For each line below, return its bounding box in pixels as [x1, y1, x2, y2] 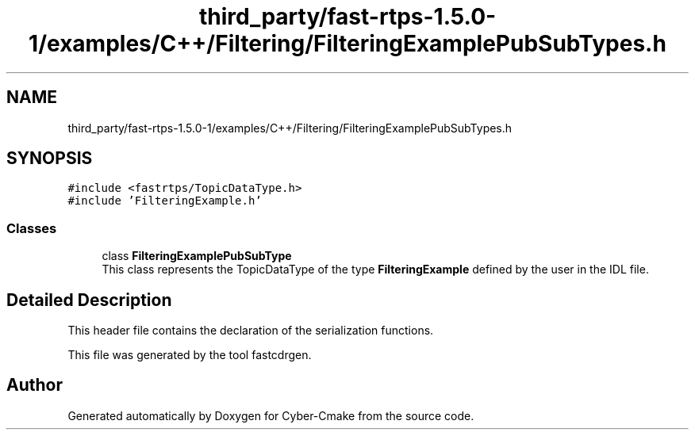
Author [6, 375, 63, 396]
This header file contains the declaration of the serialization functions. [67, 323, 434, 338]
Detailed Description [6, 289, 172, 310]
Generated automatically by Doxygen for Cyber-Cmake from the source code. [67, 408, 474, 423]
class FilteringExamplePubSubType [102, 249, 292, 263]
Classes [6, 220, 57, 236]
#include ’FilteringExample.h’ [67, 194, 262, 208]
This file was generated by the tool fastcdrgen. [67, 348, 312, 362]
